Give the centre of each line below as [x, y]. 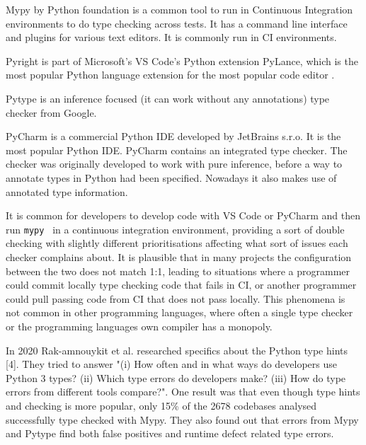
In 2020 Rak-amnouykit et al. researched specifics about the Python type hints [177, 350]
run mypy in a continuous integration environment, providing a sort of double [175, 229]
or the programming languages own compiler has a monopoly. [139, 326]
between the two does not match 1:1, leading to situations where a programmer [178, 271]
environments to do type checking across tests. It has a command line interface [177, 23]
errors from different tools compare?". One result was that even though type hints [183, 392]
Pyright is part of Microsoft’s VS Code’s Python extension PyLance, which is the [182, 60]
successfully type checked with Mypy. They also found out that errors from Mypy [182, 419]
